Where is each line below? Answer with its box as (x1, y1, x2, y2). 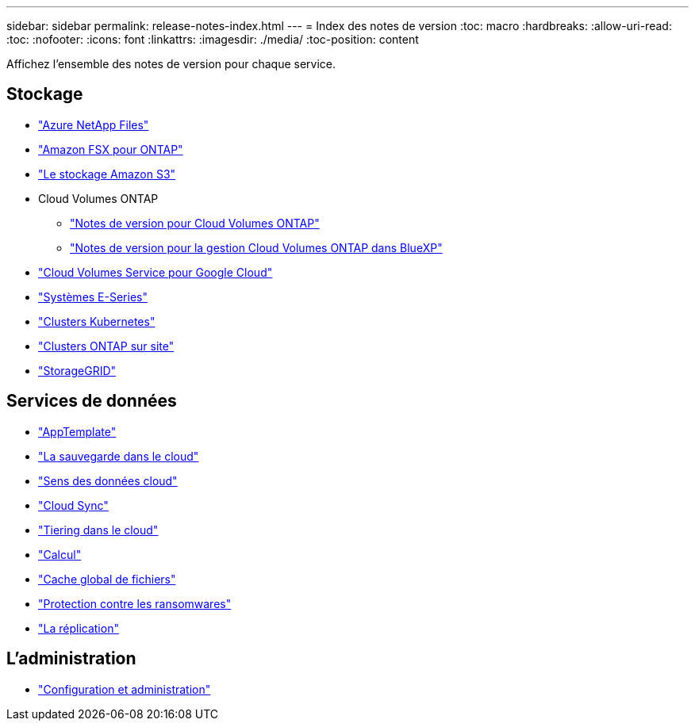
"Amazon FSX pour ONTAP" (38, 142, 183, 156)
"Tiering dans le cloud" (38, 522, 159, 537)
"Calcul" (38, 547, 82, 561)
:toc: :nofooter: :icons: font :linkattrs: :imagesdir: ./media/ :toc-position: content (6, 33, 419, 46)
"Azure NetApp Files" (38, 117, 149, 132)
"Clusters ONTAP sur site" (38, 339, 175, 353)
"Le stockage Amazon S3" (38, 166, 176, 181)
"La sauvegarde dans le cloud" (38, 449, 199, 463)
